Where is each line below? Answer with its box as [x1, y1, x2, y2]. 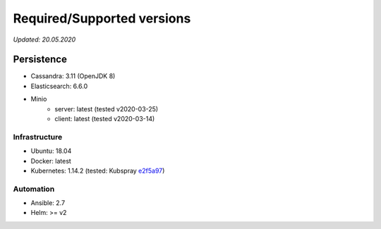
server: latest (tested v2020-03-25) [54, 104, 159, 113]
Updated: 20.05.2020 [13, 35, 76, 44]
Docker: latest [30, 156, 72, 165]
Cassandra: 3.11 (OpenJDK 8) [30, 72, 116, 80]
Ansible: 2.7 [30, 199, 66, 207]
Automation [13, 184, 55, 194]
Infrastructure [13, 132, 63, 142]
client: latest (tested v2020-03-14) [54, 115, 155, 123]
